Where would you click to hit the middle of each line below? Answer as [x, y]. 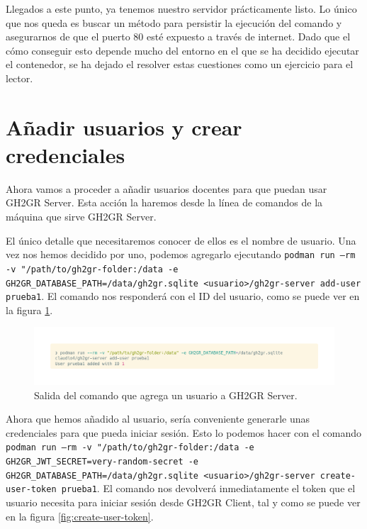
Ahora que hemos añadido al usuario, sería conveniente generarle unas [158, 419]
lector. [19, 78]
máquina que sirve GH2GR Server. [81, 217]
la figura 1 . [29, 310]
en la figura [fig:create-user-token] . [80, 516]
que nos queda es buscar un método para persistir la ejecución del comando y [174, 22]
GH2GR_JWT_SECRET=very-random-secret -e [102, 462]
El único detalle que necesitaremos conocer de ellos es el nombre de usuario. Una [181, 240]
